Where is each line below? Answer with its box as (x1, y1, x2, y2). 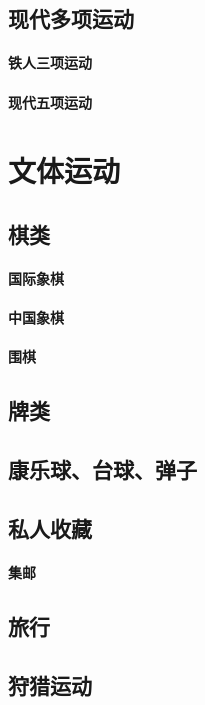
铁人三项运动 (8, 52, 92, 73)
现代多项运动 (8, 3, 134, 34)
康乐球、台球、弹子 (8, 454, 197, 485)
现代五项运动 (8, 91, 92, 112)
